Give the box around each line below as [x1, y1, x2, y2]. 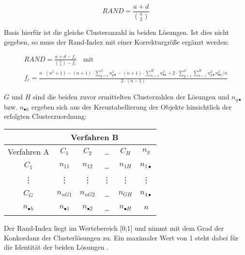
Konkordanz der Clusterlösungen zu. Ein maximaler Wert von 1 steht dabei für [4, 232, 239, 242]
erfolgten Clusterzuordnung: [4, 111, 87, 121]
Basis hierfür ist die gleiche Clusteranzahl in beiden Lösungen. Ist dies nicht [4, 27, 229, 37]
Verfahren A [8, 145, 49, 157]
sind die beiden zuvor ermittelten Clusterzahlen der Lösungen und [33, 92, 230, 102]
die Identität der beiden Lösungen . [4, 242, 109, 252]
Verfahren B [71, 131, 119, 143]
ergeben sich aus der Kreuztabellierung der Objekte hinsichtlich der [31, 101, 232, 112]
